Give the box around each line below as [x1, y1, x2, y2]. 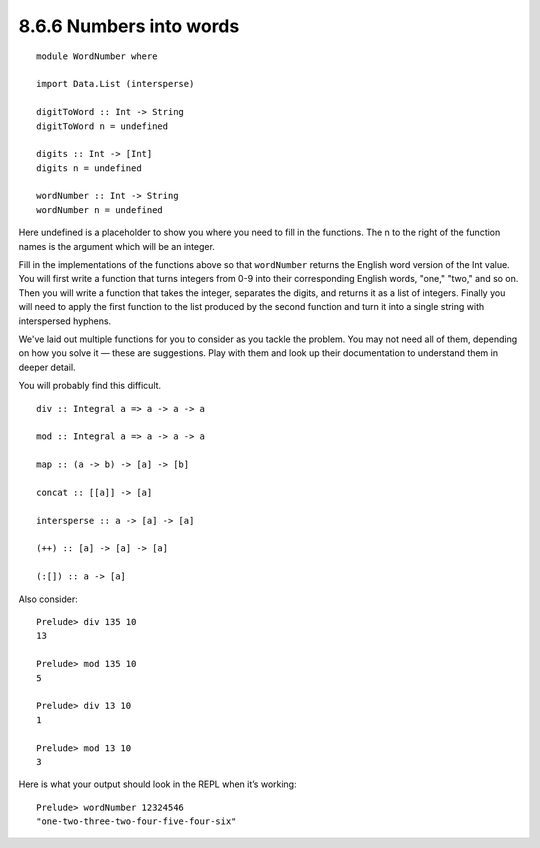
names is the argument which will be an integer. [18, 240, 215, 252]
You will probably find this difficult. [18, 380, 162, 392]
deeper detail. [18, 361, 76, 373]
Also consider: [18, 593, 79, 605]
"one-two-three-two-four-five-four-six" [36, 816, 237, 827]
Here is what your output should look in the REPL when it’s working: [18, 778, 297, 790]
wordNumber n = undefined [36, 204, 164, 215]
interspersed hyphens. [18, 315, 112, 327]
